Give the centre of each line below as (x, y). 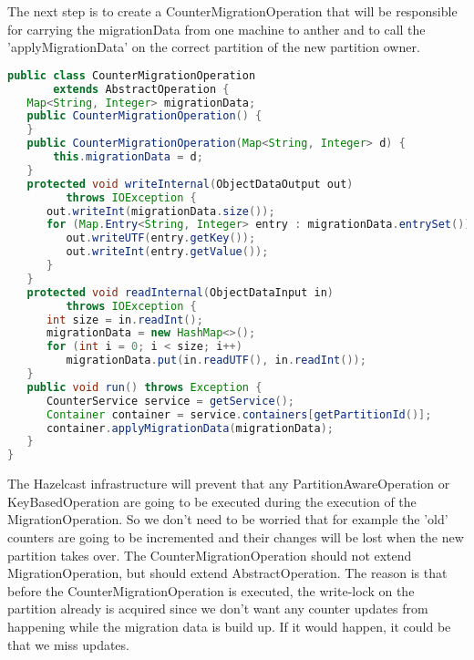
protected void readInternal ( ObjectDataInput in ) (180, 292)
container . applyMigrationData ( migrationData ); (190, 428)
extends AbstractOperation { (141, 89)
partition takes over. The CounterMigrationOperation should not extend (210, 555)
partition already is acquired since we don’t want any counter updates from (218, 608)
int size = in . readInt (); (124, 320)
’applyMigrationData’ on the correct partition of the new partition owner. (214, 47)
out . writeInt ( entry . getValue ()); (167, 252)
